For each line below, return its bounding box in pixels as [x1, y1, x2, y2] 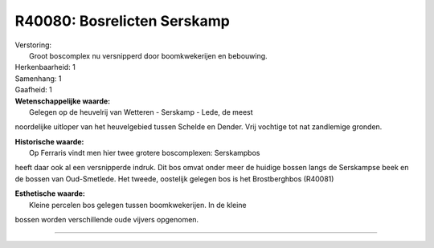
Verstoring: [14, 40, 52, 50]
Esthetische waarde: [14, 189, 86, 198]
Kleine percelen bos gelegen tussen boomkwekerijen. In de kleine [29, 200, 247, 209]
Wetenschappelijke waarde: [14, 96, 111, 106]
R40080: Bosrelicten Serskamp [14, 12, 231, 30]
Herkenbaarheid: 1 [14, 63, 76, 72]
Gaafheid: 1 [14, 85, 52, 95]
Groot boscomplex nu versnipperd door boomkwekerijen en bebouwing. [29, 51, 268, 60]
